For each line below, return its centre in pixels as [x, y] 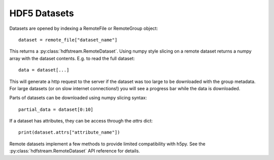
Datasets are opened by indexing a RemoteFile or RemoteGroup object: [84, 28]
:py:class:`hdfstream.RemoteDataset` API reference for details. [75, 151]
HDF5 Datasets [42, 13]
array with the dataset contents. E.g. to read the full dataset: [72, 58]
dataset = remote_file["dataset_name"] [68, 40]
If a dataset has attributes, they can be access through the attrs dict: [81, 121]
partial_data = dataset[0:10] [56, 109]
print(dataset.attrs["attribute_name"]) [69, 132]
